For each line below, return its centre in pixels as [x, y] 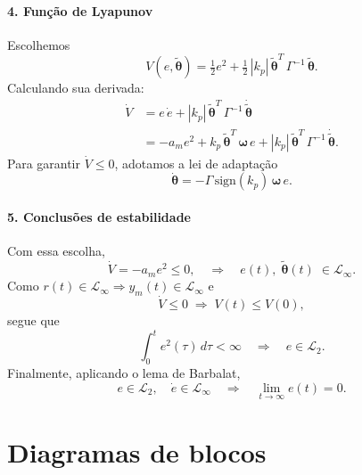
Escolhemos [39, 44]
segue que [33, 320]
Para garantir [44, 163]
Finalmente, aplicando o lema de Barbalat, [124, 372]
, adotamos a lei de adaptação [196, 163]
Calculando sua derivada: [76, 88]
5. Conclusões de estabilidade [99, 217]
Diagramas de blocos [137, 451]
